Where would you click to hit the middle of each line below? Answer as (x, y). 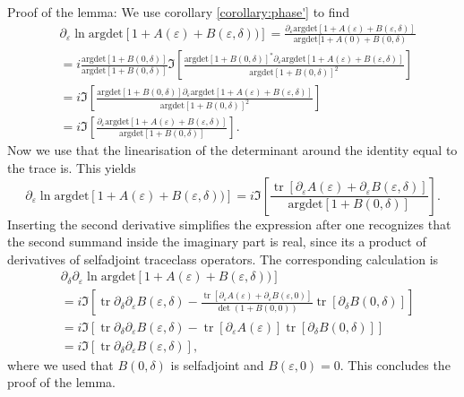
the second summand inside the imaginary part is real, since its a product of (217, 242)
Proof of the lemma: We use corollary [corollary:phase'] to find (179, 12)
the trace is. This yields (72, 168)
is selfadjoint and (217, 364)
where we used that (60, 364)
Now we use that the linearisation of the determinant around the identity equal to (232, 150)
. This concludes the (395, 364)
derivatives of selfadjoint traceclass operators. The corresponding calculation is (223, 259)
